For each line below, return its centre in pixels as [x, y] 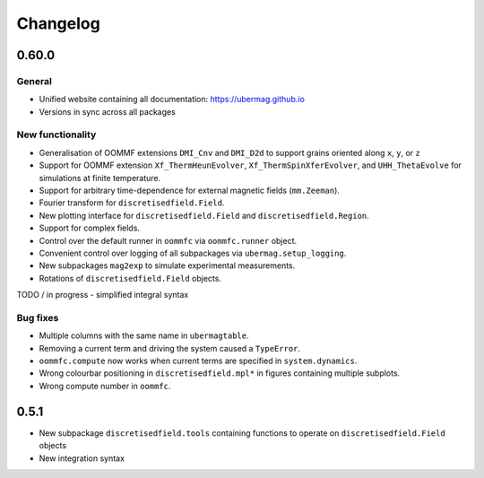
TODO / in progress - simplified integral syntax [103, 295]
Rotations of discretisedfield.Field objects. [130, 278]
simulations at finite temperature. [100, 178]
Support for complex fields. [90, 228]
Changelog [58, 23]
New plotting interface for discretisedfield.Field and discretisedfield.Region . [204, 215]
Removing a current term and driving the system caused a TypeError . [169, 348]
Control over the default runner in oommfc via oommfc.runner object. [168, 240]
